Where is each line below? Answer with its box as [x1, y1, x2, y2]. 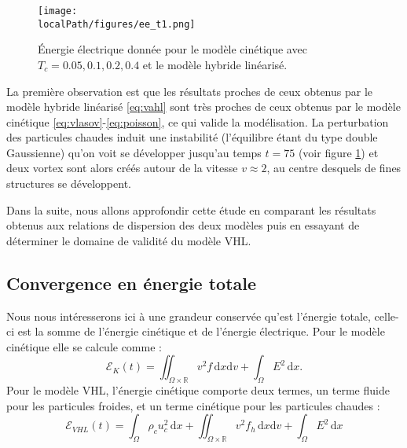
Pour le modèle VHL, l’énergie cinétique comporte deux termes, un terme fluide [6, 382, 390, 398]
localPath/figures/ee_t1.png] [38, 18, 196, 30]
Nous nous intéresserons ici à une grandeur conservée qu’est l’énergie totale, [6, 307, 371, 324]
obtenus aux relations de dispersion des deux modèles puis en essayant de [6, 217, 360, 233]
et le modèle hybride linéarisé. [142, 56, 288, 72]
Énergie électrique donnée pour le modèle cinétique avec [38, 41, 307, 57]
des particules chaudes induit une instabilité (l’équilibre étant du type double [6, 129, 378, 145]
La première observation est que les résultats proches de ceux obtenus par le [6, 83, 373, 99]
